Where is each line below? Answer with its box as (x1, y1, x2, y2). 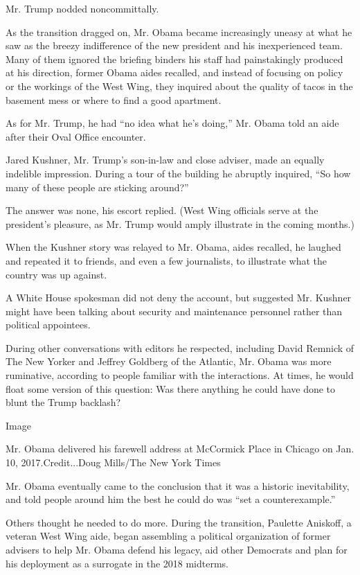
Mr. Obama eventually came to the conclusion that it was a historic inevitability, (6, 478, 350, 493)
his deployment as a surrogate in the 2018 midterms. (6, 556, 229, 570)
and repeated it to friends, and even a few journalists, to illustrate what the (6, 253, 327, 267)
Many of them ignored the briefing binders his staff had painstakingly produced (6, 51, 343, 66)
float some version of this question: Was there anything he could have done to (6, 381, 336, 396)
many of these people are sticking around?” (6, 179, 189, 194)
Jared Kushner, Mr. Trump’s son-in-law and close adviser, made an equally (6, 152, 325, 167)
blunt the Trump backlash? (6, 395, 121, 409)
